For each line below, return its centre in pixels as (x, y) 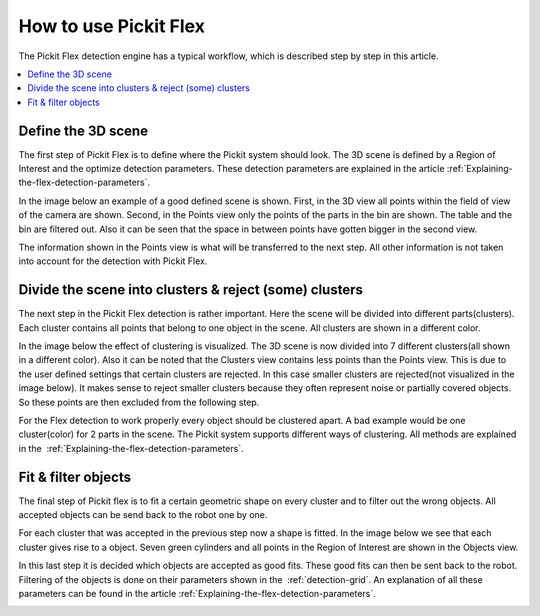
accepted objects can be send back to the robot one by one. (143, 515)
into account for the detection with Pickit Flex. (113, 261)
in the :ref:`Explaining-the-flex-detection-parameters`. (131, 448)
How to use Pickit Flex (111, 26)
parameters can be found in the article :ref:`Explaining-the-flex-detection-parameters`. (197, 594)
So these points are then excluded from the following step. (139, 402)
